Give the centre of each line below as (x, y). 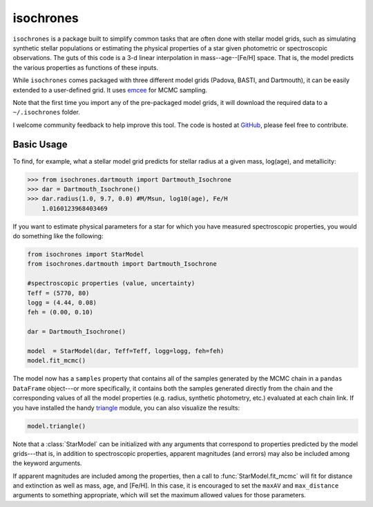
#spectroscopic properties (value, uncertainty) (111, 284)
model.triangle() (57, 426)
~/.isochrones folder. (47, 112)
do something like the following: (58, 236)
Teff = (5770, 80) (58, 293)
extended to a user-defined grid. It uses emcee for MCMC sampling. (110, 90)
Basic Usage (40, 145)
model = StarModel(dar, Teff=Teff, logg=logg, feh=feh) (126, 351)
